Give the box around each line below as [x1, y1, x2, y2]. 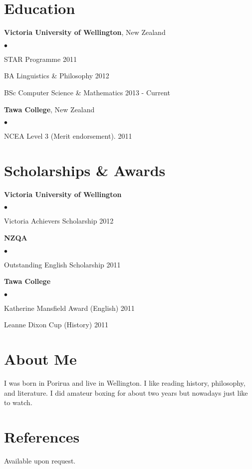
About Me [4, 349, 77, 369]
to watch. [4, 397, 32, 408]
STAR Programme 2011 [4, 53, 77, 64]
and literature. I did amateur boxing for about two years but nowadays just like [4, 387, 248, 398]
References [4, 427, 80, 447]
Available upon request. [4, 456, 76, 466]
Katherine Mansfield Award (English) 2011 [4, 302, 135, 313]
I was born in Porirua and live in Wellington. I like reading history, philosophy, [4, 378, 246, 388]
